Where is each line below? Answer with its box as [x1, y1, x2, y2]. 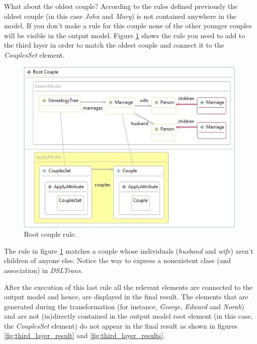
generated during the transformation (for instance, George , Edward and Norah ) [4, 301, 245, 311]
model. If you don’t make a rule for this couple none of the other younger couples [4, 20, 252, 31]
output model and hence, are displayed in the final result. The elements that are [4, 291, 249, 302]
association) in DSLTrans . [4, 265, 83, 275]
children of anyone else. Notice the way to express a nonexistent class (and [4, 255, 231, 266]
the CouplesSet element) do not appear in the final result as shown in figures [4, 320, 238, 331]
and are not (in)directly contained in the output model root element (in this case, [4, 311, 253, 321]
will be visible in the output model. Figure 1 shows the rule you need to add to [4, 30, 245, 40]
